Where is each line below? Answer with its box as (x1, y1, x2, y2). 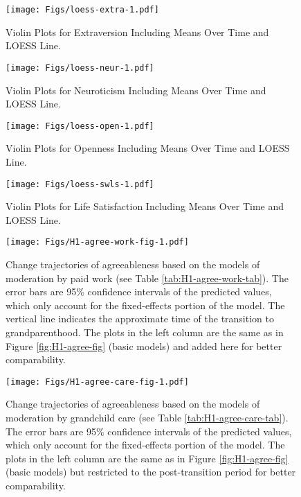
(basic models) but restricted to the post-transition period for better (6, 464, 296, 479)
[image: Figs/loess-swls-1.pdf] (6, 179, 154, 189)
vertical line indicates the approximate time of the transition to (6, 311, 274, 326)
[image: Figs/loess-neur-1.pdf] (6, 62, 154, 73)
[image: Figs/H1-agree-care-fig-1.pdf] (6, 376, 189, 387)
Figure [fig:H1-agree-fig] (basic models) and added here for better (6, 338, 282, 353)
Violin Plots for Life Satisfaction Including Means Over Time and (6, 199, 284, 213)
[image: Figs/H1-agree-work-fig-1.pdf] (6, 237, 189, 247)
